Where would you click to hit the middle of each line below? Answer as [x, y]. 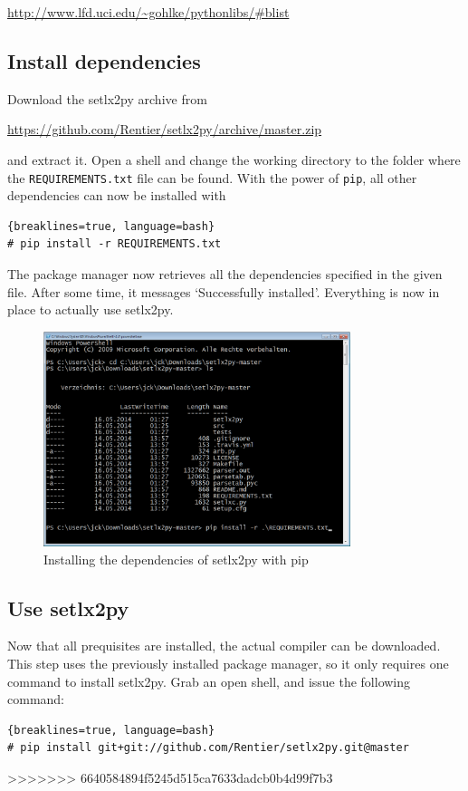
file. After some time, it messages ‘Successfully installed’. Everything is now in [224, 291]
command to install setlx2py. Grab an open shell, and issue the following [209, 681]
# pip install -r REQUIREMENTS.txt [115, 244]
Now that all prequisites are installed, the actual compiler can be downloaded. [224, 646]
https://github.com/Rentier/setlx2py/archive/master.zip [165, 129]
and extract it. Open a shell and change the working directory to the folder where [234, 159]
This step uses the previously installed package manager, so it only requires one [228, 663]
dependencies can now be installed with [117, 195]
